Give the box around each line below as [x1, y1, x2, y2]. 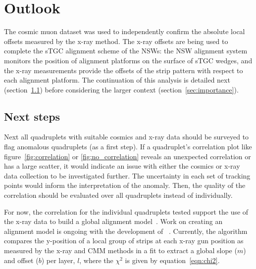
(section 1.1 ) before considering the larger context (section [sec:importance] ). [4, 84, 239, 94]
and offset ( [4, 255, 39, 265]
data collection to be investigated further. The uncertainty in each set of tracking [4, 170, 251, 180]
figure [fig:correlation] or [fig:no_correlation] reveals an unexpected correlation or [4, 151, 251, 161]
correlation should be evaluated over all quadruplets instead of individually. [4, 190, 233, 200]
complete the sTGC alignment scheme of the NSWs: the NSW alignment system [4, 45, 248, 56]
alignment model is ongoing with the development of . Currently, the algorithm [4, 225, 248, 236]
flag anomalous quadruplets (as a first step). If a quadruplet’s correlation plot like [4, 141, 252, 152]
